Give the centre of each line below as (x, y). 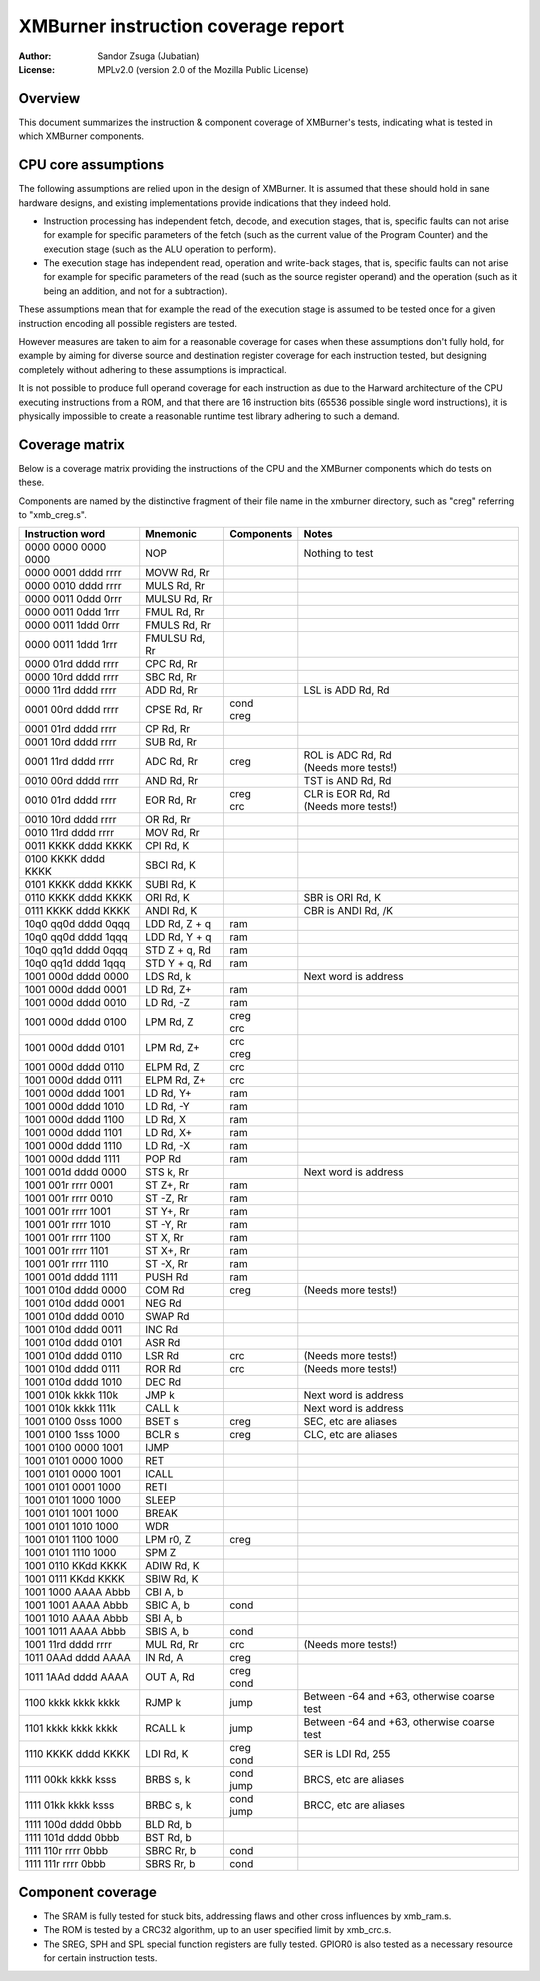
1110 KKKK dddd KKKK (77, 1754)
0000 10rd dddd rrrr (71, 677)
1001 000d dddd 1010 (74, 1107)
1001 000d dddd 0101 (74, 1048)
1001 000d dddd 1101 (73, 1133)
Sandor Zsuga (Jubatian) (148, 56)
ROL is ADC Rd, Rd (347, 755)
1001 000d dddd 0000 (77, 977)
